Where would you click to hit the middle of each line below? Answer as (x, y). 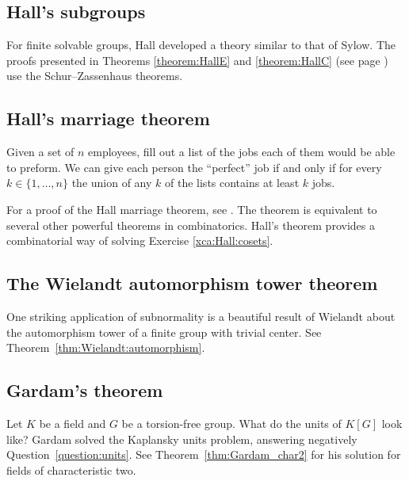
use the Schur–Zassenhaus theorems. (95, 76)
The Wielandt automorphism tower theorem (192, 283)
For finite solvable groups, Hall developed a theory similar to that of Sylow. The (201, 45)
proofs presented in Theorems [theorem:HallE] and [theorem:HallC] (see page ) (197, 60)
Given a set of (40, 152)
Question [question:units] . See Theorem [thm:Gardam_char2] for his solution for (204, 454)
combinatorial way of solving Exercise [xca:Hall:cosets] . (140, 240)
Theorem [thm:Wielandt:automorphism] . (106, 347)
